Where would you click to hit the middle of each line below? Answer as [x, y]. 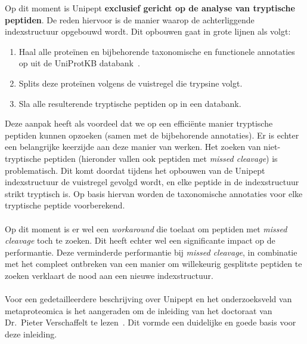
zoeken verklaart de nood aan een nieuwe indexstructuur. [109, 275]
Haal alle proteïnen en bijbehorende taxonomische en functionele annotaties [157, 51]
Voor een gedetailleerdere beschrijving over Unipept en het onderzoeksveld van [148, 299]
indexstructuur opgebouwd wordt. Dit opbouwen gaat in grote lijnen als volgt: [148, 31]
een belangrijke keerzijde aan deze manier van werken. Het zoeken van [133, 147]
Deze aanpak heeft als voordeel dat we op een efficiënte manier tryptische [139, 123]
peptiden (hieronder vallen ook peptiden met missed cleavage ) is [161, 158]
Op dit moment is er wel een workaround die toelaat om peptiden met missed [146, 228]
